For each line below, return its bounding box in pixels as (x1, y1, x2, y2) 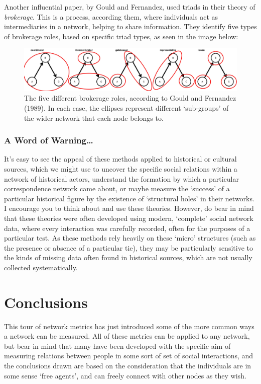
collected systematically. (4, 262, 78, 272)
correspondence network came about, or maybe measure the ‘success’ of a (4, 183, 230, 194)
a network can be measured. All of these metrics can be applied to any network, (4, 331, 250, 341)
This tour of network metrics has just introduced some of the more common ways (4, 321, 254, 331)
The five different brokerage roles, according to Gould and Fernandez (24, 93, 236, 103)
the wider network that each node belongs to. (24, 112, 164, 123)
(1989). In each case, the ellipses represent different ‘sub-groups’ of (24, 103, 229, 113)
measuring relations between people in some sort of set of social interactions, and (4, 350, 253, 361)
